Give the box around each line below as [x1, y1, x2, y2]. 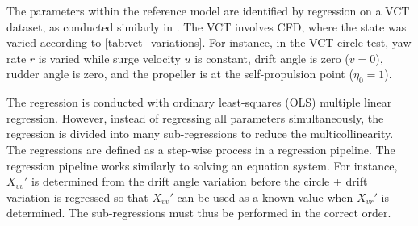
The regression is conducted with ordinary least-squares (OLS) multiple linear [6, 94, 392, 111]
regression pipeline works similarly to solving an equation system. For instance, [6, 157, 398, 174]
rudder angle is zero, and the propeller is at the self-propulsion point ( [6, 65, 353, 82]
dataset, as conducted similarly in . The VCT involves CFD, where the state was [6, 18, 407, 35]
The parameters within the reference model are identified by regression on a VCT [6, 2, 410, 19]
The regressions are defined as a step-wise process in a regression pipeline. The [6, 140, 395, 157]
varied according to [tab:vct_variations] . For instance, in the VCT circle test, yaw [6, 34, 412, 51]
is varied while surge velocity [38, 49, 181, 66]
